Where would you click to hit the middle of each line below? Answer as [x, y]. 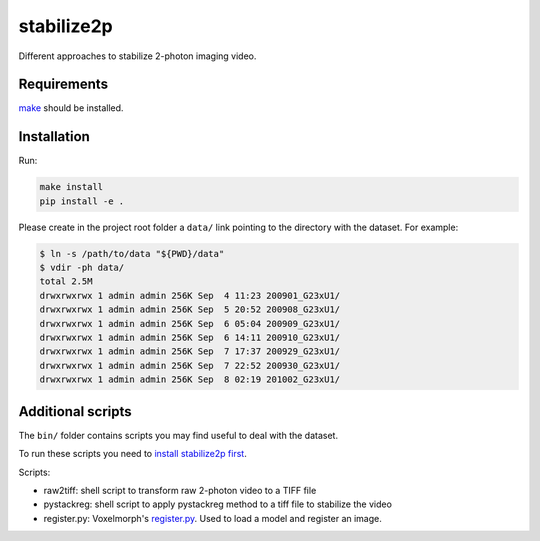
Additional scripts [75, 411]
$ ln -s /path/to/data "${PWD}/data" [132, 253]
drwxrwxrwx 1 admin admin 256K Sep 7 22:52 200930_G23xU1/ [190, 365]
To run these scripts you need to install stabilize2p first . [132, 454]
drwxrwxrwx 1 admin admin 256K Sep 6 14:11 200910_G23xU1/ [190, 338]
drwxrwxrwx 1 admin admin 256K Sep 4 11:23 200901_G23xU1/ [190, 295]
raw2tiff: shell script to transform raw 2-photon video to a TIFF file [180, 490]
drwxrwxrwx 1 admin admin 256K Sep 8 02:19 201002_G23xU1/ [190, 379]
